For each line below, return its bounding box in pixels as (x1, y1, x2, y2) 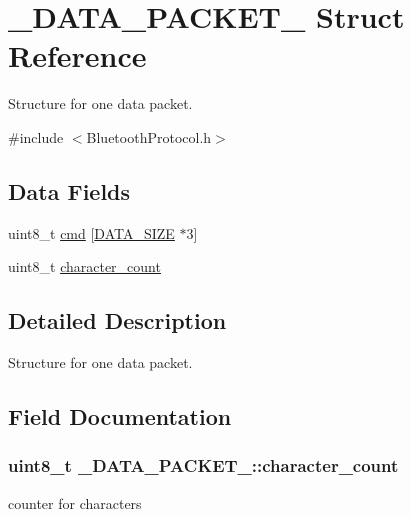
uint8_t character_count (8, 256, 161, 277)
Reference (8, 35, 147, 76)
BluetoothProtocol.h (86, 126, 212, 147)
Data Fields (8, 175, 131, 206)
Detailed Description (8, 305, 227, 336)
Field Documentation (8, 401, 232, 432)
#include (8, 126, 64, 147)
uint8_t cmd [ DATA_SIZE (8, 222, 175, 243)
